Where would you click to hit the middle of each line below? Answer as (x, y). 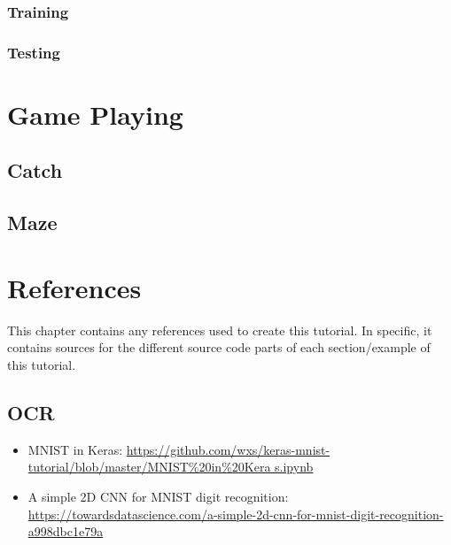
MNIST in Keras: (75, 449)
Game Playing (95, 114)
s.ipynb (294, 467)
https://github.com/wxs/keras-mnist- (228, 449)
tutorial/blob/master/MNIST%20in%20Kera (149, 467)
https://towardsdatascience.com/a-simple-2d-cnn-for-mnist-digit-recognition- (236, 514)
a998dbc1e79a (66, 531)
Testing (34, 52)
